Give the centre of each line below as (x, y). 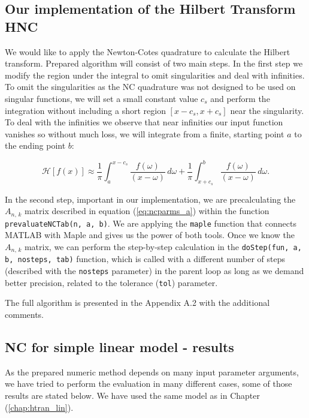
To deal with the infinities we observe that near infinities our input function (144, 122)
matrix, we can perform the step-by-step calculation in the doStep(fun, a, (163, 246)
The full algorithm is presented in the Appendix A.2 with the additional (137, 303)
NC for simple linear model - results (119, 346)
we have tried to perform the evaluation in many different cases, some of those (149, 384)
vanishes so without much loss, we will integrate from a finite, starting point (145, 133)
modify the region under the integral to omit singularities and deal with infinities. (155, 75)
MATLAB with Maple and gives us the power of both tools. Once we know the (150, 235)
